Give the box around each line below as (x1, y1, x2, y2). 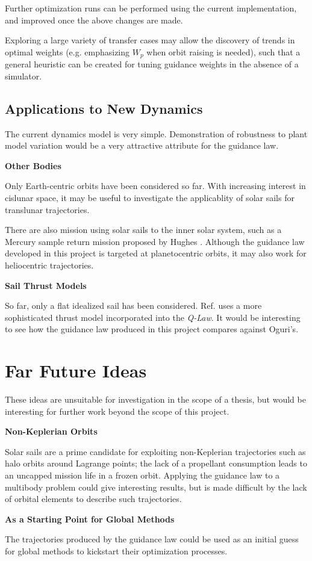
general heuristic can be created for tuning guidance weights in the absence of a (5, 58, 299, 70)
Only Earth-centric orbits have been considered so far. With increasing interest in (5, 179, 306, 192)
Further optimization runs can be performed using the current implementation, (5, 2, 297, 14)
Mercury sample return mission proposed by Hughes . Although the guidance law (5, 235, 305, 247)
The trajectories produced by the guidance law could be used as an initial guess (5, 533, 299, 545)
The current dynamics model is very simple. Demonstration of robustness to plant (5, 127, 308, 140)
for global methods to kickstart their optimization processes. (5, 545, 228, 557)
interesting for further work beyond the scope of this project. (5, 404, 229, 417)
